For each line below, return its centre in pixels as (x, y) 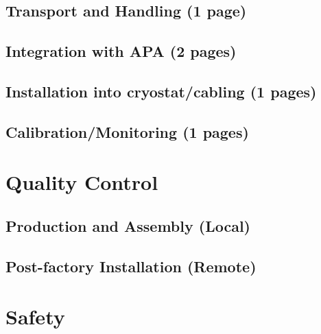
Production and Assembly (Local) (128, 225)
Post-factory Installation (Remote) (131, 266)
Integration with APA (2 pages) (121, 51)
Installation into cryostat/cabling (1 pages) (161, 91)
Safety (35, 317)
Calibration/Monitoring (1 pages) (127, 131)
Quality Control (82, 182)
